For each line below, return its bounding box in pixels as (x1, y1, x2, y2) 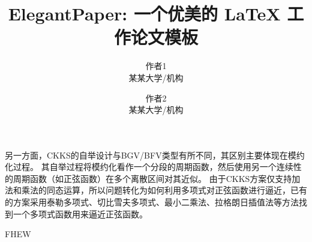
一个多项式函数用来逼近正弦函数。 (13, 207, 148, 220)
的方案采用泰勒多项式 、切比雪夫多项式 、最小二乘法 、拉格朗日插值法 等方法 (5, 196, 299, 208)
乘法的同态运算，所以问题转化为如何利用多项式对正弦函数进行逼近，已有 (21, 184, 307, 196)
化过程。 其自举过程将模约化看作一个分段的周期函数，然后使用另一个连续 (5, 160, 293, 173)
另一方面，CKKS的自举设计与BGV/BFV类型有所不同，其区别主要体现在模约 (5, 148, 305, 161)
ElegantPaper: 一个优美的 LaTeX (8, 1, 281, 26)
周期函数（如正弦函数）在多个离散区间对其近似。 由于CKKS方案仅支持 (13, 172, 292, 184)
